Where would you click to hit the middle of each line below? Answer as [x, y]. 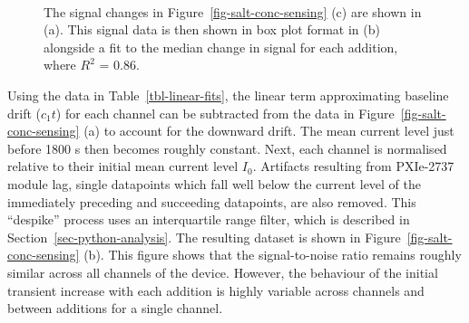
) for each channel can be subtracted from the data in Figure [225, 113]
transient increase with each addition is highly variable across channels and [216, 290]
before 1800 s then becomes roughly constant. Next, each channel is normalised [227, 148]
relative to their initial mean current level [123, 166]
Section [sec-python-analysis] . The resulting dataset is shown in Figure [204, 237]
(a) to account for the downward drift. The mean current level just [269, 131]
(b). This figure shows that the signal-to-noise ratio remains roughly [273, 255]
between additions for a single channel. [115, 308]
